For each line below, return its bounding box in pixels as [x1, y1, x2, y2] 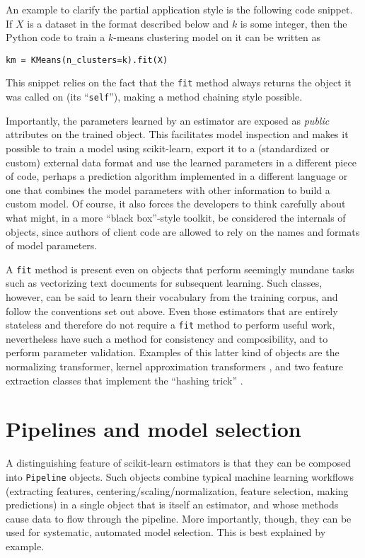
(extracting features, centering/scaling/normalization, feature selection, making [6, 483, 349, 498]
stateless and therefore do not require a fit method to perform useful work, [6, 317, 335, 332]
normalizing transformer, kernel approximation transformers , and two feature [6, 358, 344, 373]
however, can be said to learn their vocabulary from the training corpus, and [6, 289, 338, 304]
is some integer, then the [240, 16, 347, 30]
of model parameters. [6, 238, 98, 253]
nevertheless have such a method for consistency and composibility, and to [6, 331, 328, 346]
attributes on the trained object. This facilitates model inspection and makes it [6, 127, 349, 142]
